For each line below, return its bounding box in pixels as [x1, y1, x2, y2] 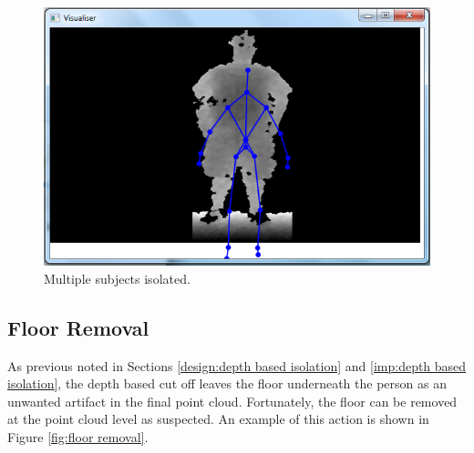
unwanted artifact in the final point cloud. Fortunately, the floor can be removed [7, 391, 458, 410]
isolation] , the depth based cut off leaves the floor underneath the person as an [7, 374, 447, 393]
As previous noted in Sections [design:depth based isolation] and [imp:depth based [7, 356, 467, 375]
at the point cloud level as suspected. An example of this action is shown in [7, 409, 429, 428]
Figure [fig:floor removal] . [7, 428, 149, 447]
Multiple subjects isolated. [44, 268, 191, 287]
